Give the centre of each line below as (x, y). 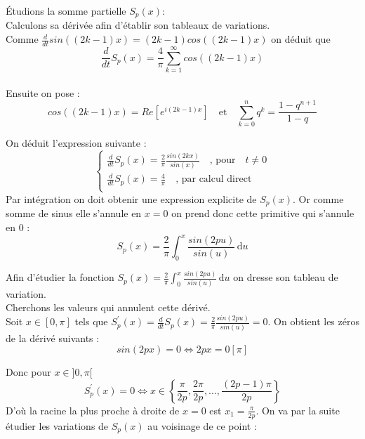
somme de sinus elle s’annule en (74, 213)
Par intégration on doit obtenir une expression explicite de (131, 198)
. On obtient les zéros (313, 321)
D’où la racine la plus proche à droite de (93, 410)
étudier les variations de (57, 425)
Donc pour (28, 372)
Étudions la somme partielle (66, 11)
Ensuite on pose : (43, 92)
